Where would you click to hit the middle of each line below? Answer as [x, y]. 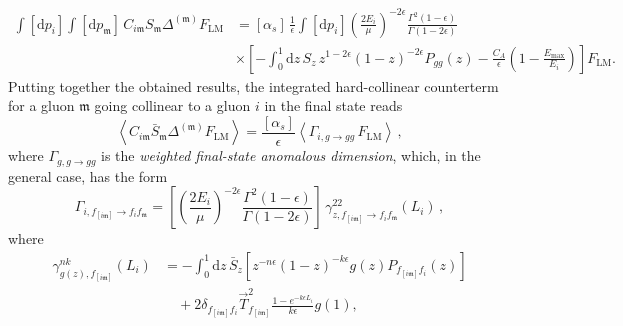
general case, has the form [88, 175]
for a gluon [41, 105]
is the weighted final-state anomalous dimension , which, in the [291, 155]
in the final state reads [333, 105]
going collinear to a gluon [172, 105]
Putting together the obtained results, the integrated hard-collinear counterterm [253, 85]
